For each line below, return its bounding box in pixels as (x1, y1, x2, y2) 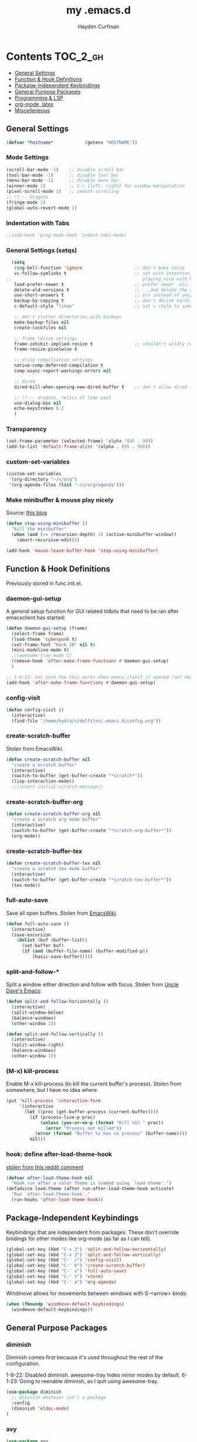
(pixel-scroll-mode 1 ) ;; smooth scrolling (6, 189, 119, 195)
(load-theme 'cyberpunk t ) (11, 636, 77, 642)
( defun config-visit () (6, 707, 64, 712)
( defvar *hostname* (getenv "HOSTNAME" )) (6, 139, 138, 145)
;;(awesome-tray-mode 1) (11, 652, 72, 659)
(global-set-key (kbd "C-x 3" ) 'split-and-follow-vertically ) (6, 1251, 161, 1258)
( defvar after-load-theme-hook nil (6, 1175, 93, 1181)
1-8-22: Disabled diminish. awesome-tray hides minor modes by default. (6, 1371, 181, 1378)
